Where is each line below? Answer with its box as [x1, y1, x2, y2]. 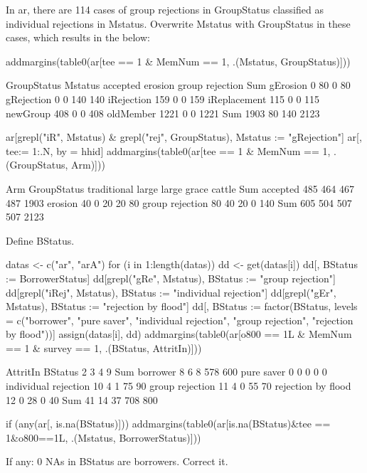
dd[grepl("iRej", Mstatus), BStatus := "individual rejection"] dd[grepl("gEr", [6, 285, 336, 299]
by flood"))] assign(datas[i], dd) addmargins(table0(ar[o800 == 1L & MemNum [6, 326, 352, 341]
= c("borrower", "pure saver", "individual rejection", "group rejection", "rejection [6, 312, 353, 327]
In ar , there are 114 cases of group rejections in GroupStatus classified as [6, 2, 324, 16]
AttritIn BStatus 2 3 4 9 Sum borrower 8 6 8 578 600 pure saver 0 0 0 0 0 [6, 364, 327, 379]
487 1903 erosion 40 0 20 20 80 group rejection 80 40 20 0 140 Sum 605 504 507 [6, 195, 352, 210]
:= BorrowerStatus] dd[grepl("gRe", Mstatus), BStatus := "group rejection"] [6, 270, 336, 285]
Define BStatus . [6, 233, 75, 248]
